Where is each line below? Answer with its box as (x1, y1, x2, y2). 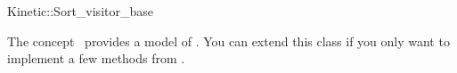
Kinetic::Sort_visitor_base (7, 2, 153, 20)
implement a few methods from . (7, 49, 185, 68)
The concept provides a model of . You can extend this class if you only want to (7, 31, 450, 50)
